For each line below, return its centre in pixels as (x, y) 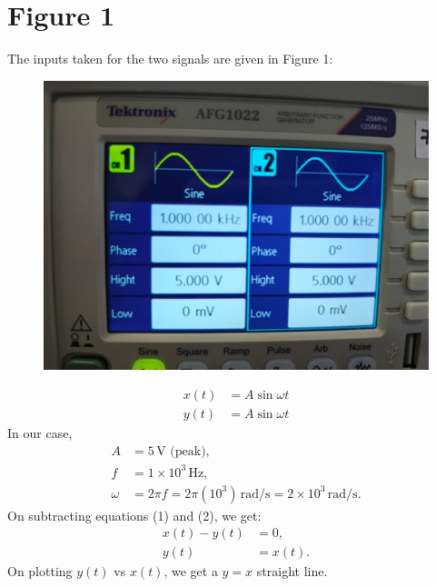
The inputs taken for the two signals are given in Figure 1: (170, 59)
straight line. (292, 571)
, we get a (191, 571)
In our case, (40, 433)
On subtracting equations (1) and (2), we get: (134, 515)
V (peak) (181, 451)
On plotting (40, 571)
